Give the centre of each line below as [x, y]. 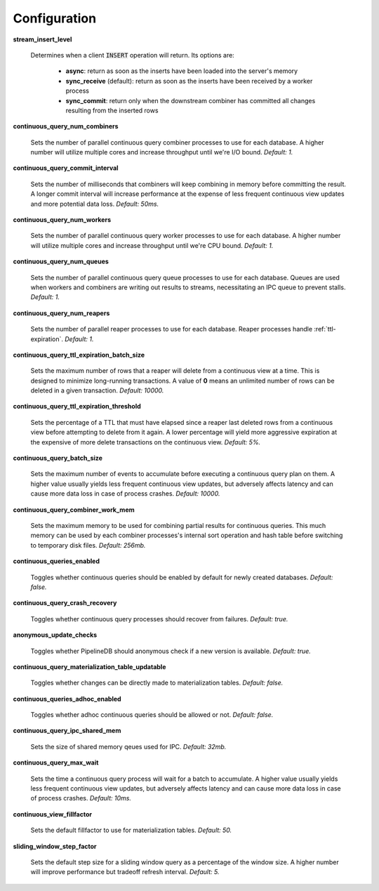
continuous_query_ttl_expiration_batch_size [79, 355]
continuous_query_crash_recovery [65, 603]
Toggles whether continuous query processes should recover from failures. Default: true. [159, 619]
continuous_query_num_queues [61, 262]
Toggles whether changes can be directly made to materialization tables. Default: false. [157, 683]
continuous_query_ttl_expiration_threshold [77, 407]
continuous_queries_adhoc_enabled [67, 699]
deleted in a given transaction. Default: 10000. [97, 390]
